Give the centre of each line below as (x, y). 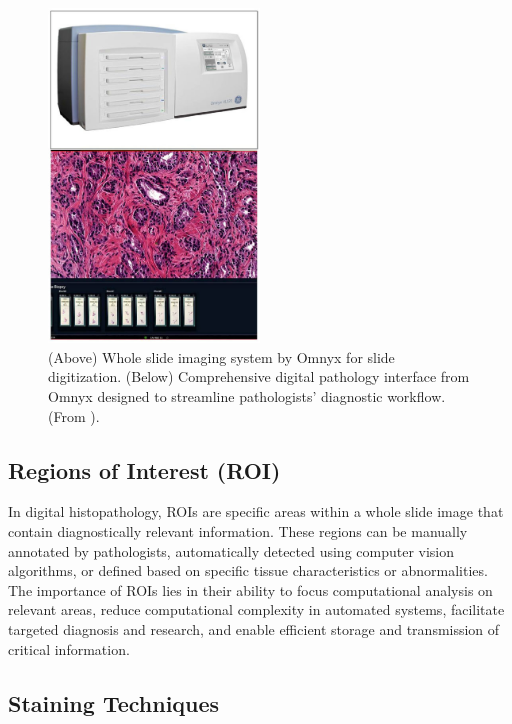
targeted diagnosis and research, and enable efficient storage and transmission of (254, 629)
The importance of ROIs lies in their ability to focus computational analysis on (250, 589)
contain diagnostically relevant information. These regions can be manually (238, 531)
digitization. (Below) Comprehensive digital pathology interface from (259, 376)
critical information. (69, 648)
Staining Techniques (114, 702)
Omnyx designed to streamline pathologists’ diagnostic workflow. (247, 396)
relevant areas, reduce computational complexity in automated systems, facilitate (256, 609)
